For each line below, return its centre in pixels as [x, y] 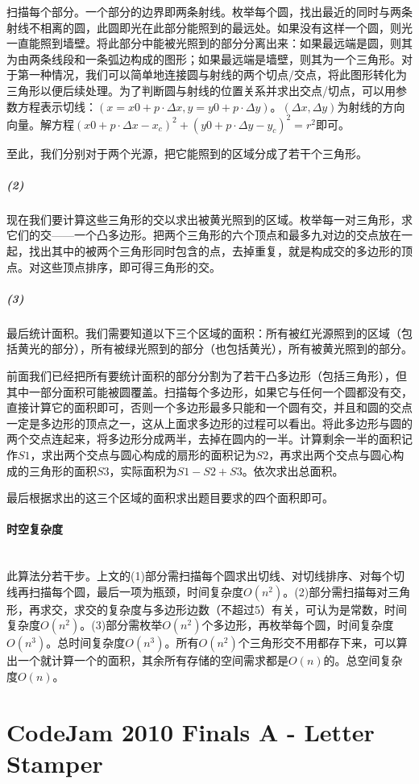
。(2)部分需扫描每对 [336, 591]
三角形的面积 [62, 470]
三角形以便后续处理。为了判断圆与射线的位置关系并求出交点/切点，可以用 [201, 90]
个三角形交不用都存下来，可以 [317, 643]
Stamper [55, 763]
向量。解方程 [40, 124]
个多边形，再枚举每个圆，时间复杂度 [298, 625]
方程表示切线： [57, 106]
